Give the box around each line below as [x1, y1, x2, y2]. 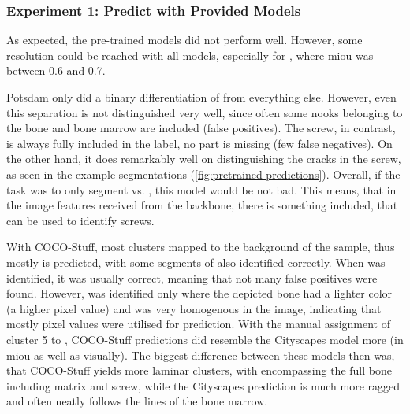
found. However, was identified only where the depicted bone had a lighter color [6, 285, 393, 301]
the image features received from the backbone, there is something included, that [6, 197, 398, 213]
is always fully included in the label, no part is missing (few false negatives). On [6, 135, 393, 151]
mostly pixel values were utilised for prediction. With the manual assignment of [6, 316, 391, 332]
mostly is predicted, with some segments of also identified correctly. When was [6, 253, 386, 270]
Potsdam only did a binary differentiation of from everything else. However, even [6, 89, 397, 105]
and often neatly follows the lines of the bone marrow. [6, 393, 268, 409]
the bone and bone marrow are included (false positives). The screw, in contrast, [6, 120, 396, 136]
